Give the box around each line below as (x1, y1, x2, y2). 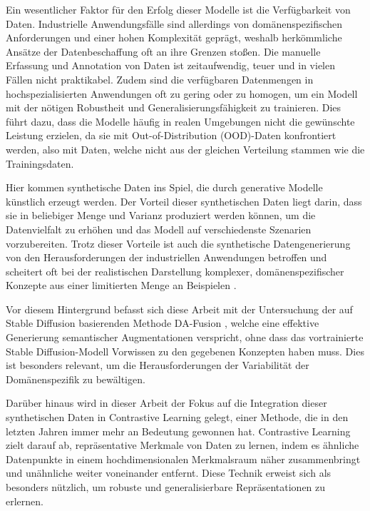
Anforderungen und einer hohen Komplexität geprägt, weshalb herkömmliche (6, 30, 342, 45)
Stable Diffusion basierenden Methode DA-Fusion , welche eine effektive (6, 315, 319, 330)
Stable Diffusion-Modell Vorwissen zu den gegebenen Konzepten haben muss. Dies (6, 343, 364, 358)
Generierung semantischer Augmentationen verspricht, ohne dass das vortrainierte (6, 330, 364, 345)
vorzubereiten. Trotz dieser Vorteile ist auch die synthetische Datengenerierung (6, 236, 351, 251)
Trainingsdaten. (6, 156, 74, 171)
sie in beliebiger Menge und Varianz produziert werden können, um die (6, 208, 316, 223)
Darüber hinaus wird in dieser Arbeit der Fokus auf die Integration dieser (6, 395, 327, 410)
